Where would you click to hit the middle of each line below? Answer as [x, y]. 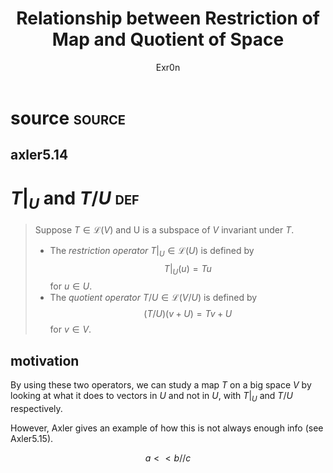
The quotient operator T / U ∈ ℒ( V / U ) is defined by [153, 298]
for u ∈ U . [71, 286]
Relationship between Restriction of [168, 18]
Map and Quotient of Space [168, 39]
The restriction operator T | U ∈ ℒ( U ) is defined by [152, 251]
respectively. [36, 409]
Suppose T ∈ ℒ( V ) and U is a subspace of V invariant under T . [164, 229]
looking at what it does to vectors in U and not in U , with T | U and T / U [151, 397]
